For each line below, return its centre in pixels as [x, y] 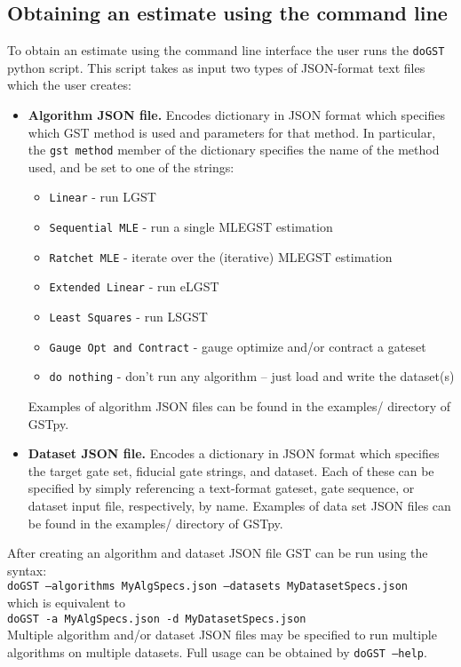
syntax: [27, 570]
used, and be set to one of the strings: [131, 167]
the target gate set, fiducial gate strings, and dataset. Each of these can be [231, 470]
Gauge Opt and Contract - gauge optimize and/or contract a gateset [238, 346]
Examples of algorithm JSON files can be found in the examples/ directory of [239, 406]
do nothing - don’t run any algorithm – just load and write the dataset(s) [252, 376]
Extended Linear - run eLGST [134, 286]
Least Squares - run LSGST [128, 317]
